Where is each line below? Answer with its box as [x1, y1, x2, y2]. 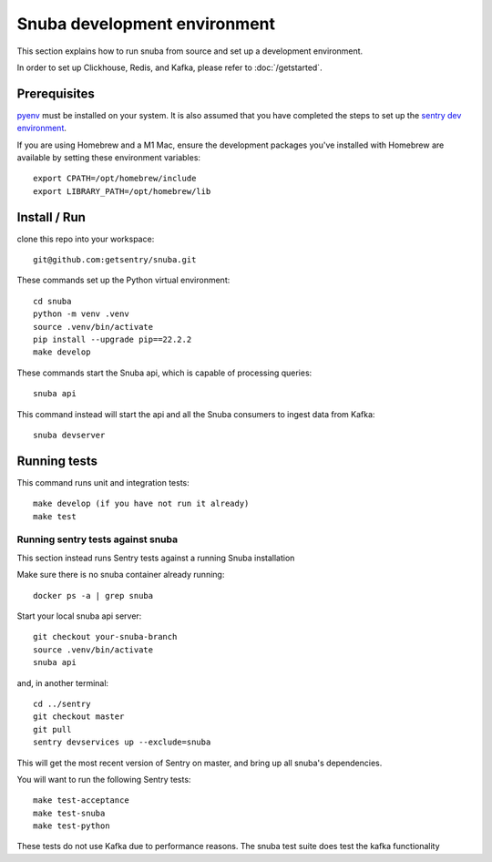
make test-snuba [33, 807, 106, 818]
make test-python [33, 821, 110, 831]
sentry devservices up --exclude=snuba [33, 737, 211, 747]
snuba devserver [33, 430, 106, 440]
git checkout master [33, 712, 125, 722]
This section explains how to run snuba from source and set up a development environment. [16, 46, 364, 56]
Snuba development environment [16, 14, 276, 34]
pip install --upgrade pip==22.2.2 [33, 334, 192, 345]
